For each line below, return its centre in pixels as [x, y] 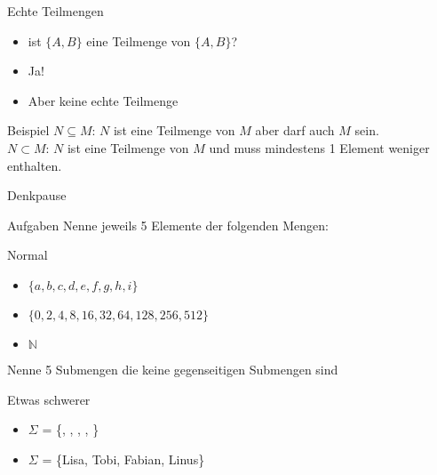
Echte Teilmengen [56, 11]
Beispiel [28, 130]
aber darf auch [295, 130]
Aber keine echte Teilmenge [103, 100]
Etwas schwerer [49, 399]
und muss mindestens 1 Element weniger [319, 147]
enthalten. [35, 165]
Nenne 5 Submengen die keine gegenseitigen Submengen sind [173, 369]
